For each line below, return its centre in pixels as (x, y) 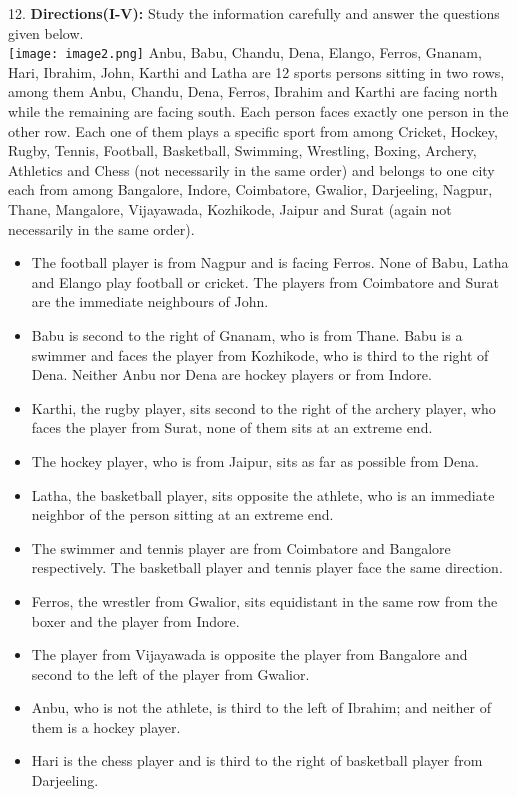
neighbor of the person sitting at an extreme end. (182, 514)
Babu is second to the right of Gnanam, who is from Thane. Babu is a (247, 334)
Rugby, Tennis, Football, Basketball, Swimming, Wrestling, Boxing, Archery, (242, 150)
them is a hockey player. (106, 726)
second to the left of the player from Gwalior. (170, 673)
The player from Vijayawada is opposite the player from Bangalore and (249, 654)
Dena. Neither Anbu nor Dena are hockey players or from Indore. (231, 374)
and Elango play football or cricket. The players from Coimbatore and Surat (265, 281)
